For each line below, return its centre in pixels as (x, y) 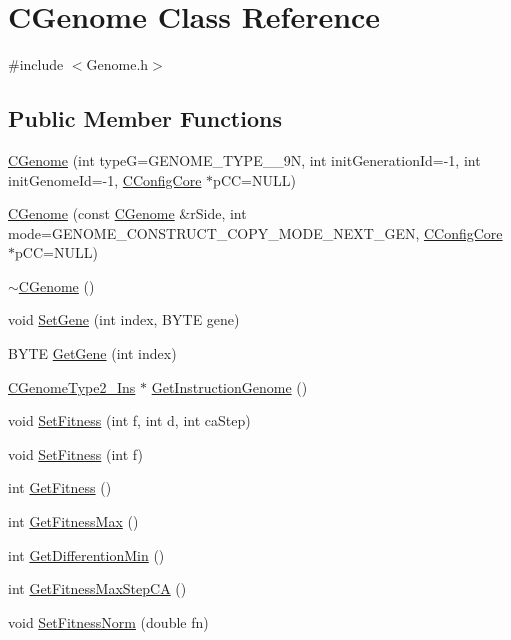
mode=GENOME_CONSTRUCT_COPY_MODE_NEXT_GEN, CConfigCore (255, 232)
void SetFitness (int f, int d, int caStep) (129, 420)
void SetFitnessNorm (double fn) (108, 621)
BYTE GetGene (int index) (92, 353)
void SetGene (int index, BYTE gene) (124, 319)
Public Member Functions (145, 118)
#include (36, 64)
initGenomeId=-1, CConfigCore (105, 179)
